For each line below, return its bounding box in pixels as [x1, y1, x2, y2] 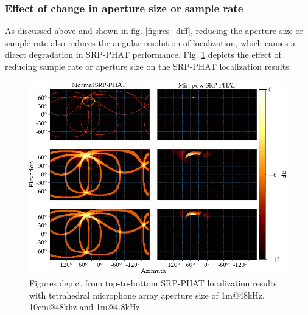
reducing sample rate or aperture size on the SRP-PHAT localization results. [5, 60, 292, 72]
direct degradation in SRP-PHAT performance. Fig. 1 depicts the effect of [5, 48, 281, 61]
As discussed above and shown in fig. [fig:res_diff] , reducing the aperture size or [5, 24, 303, 37]
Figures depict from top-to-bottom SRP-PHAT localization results [29, 277, 277, 289]
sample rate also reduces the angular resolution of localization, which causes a [5, 36, 295, 49]
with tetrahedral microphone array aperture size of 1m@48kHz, [29, 288, 265, 301]
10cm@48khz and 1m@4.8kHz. [29, 300, 142, 313]
